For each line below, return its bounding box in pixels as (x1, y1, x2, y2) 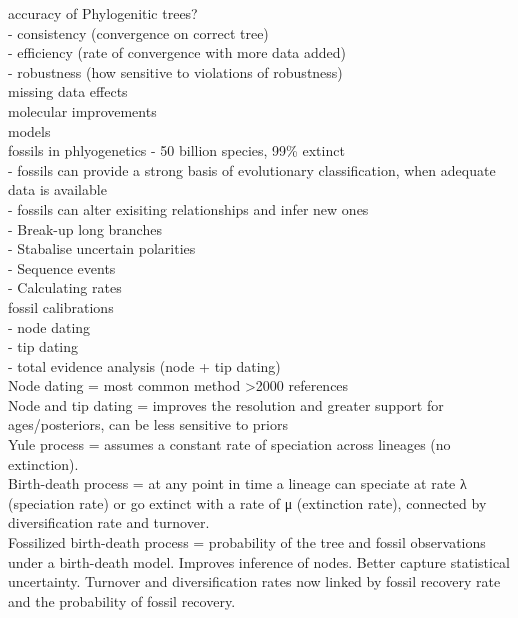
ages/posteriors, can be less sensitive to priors (8, 414, 288, 435)
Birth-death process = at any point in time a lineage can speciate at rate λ (8, 473, 467, 494)
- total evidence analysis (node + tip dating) (8, 355, 281, 376)
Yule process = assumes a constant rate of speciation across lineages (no (8, 434, 451, 455)
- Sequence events (8, 257, 116, 278)
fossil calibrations (8, 296, 114, 317)
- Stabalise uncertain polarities (8, 238, 196, 259)
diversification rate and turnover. (8, 512, 210, 533)
